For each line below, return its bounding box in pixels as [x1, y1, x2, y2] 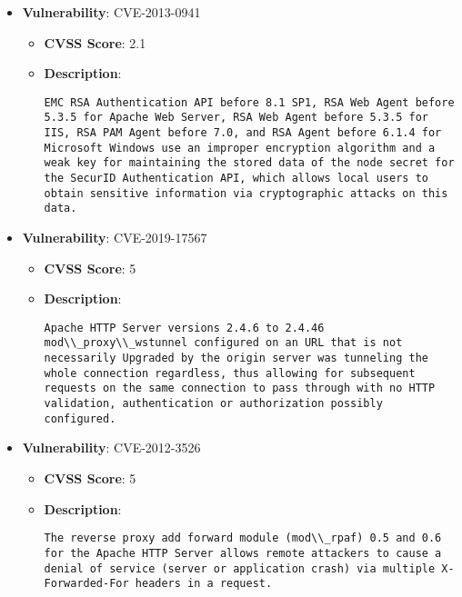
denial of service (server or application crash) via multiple [44, 562, 436, 575]
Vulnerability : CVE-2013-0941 [22, 3, 201, 21]
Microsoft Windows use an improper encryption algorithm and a [44, 141, 436, 154]
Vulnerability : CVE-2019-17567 [22, 228, 207, 247]
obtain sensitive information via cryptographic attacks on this [44, 186, 448, 200]
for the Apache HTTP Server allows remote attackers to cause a [44, 546, 442, 560]
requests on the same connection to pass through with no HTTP [44, 382, 436, 395]
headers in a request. [135, 577, 273, 591]
